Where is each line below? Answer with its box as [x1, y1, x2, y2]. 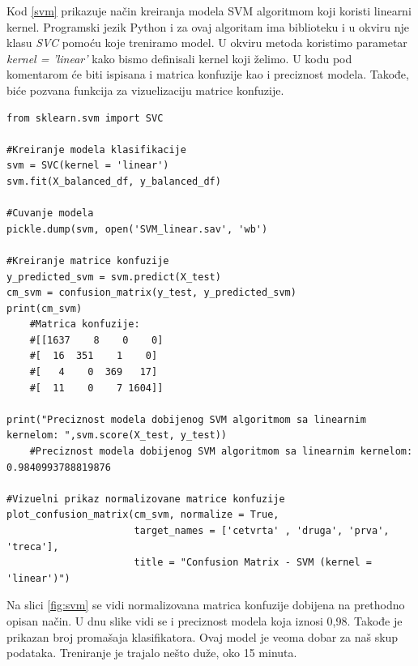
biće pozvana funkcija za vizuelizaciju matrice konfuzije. [6, 81, 284, 98]
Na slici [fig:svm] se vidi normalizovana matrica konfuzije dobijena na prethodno [6, 596, 405, 613]
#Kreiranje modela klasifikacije [6, 143, 186, 156]
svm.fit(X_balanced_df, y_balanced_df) [6, 175, 221, 187]
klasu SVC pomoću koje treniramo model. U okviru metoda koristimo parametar [6, 34, 407, 51]
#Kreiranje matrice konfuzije [6, 254, 169, 267]
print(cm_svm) [6, 302, 83, 314]
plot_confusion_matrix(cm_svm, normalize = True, [6, 509, 279, 521]
